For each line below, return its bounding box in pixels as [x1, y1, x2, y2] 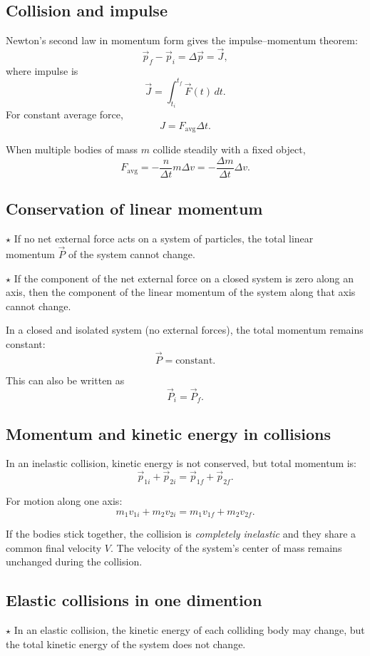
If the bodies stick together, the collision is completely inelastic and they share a [6, 526, 356, 540]
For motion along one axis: [6, 493, 123, 508]
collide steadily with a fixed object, [153, 142, 306, 157]
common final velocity [6, 540, 102, 555]
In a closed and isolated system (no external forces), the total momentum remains [6, 322, 364, 337]
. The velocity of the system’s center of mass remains [111, 540, 342, 555]
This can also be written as [6, 372, 125, 387]
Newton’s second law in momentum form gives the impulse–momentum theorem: [6, 33, 358, 48]
